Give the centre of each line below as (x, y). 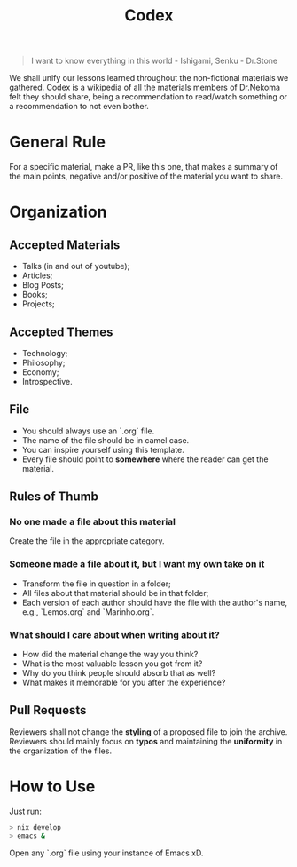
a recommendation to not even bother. (79, 107)
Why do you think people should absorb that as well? (119, 673)
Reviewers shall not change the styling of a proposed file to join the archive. (148, 732)
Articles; (37, 275)
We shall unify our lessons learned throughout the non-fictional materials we (149, 78)
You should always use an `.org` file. (88, 431)
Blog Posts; (43, 285)
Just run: (26, 811)
